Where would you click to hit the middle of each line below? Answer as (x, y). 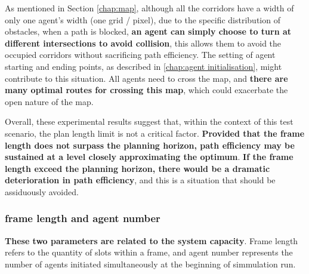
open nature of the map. (49, 101)
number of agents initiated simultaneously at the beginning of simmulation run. (150, 264)
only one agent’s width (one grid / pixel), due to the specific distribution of (143, 19)
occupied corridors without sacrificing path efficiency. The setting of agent (140, 55)
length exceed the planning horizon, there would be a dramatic (137, 168)
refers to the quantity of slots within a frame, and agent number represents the (149, 252)
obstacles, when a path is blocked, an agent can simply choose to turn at (148, 31)
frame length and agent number (83, 218)
